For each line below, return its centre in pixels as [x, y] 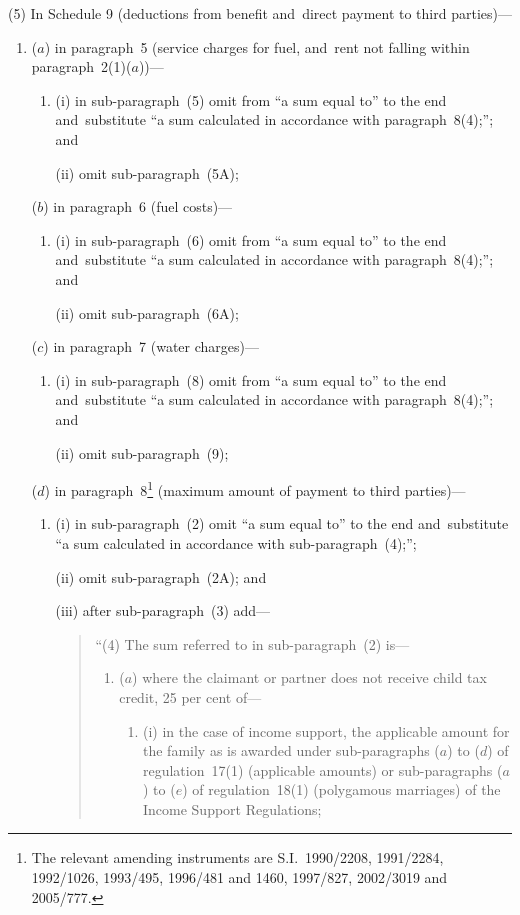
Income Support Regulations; [232, 808]
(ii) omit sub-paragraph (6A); [147, 312]
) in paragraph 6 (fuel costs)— [138, 206]
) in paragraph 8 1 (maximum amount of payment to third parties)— [255, 488]
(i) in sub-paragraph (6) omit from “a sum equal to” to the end [251, 239]
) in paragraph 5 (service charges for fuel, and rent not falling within [257, 46]
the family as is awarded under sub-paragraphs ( [291, 750]
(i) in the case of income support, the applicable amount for [326, 730]
